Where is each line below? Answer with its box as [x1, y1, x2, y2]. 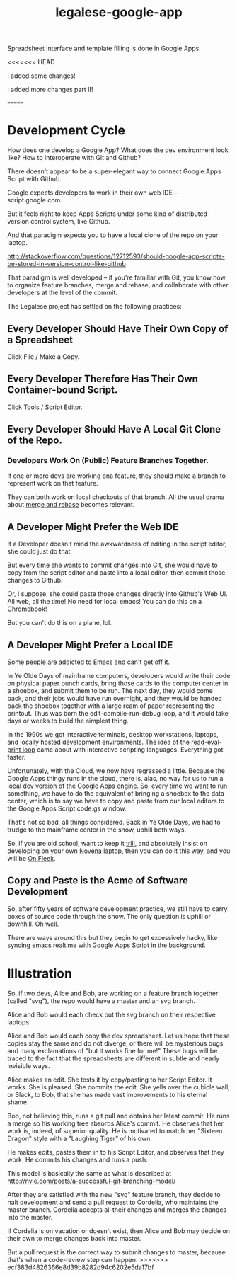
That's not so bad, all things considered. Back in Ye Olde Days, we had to [7, 818, 221, 827]
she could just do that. [7, 547, 73, 556]
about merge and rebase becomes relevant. [7, 500, 135, 509]
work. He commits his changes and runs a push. [7, 1155, 148, 1164]
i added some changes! [7, 71, 76, 80]
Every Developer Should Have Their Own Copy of [7, 323, 229, 335]
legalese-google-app [55, 4, 183, 21]
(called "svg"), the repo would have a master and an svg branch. [7, 996, 196, 1005]
